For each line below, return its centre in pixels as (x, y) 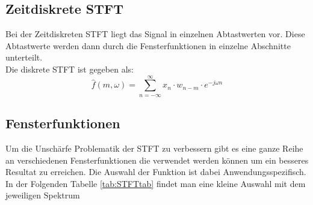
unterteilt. (24, 57)
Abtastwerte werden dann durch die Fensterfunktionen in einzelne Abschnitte (148, 45)
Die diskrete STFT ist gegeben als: (70, 69)
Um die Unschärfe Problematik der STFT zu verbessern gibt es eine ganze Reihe (154, 148)
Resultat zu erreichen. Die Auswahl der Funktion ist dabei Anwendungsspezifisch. (156, 172)
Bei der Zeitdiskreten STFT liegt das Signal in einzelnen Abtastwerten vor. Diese (155, 34)
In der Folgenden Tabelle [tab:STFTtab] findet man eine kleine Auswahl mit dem (156, 183)
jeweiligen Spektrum (43, 195)
